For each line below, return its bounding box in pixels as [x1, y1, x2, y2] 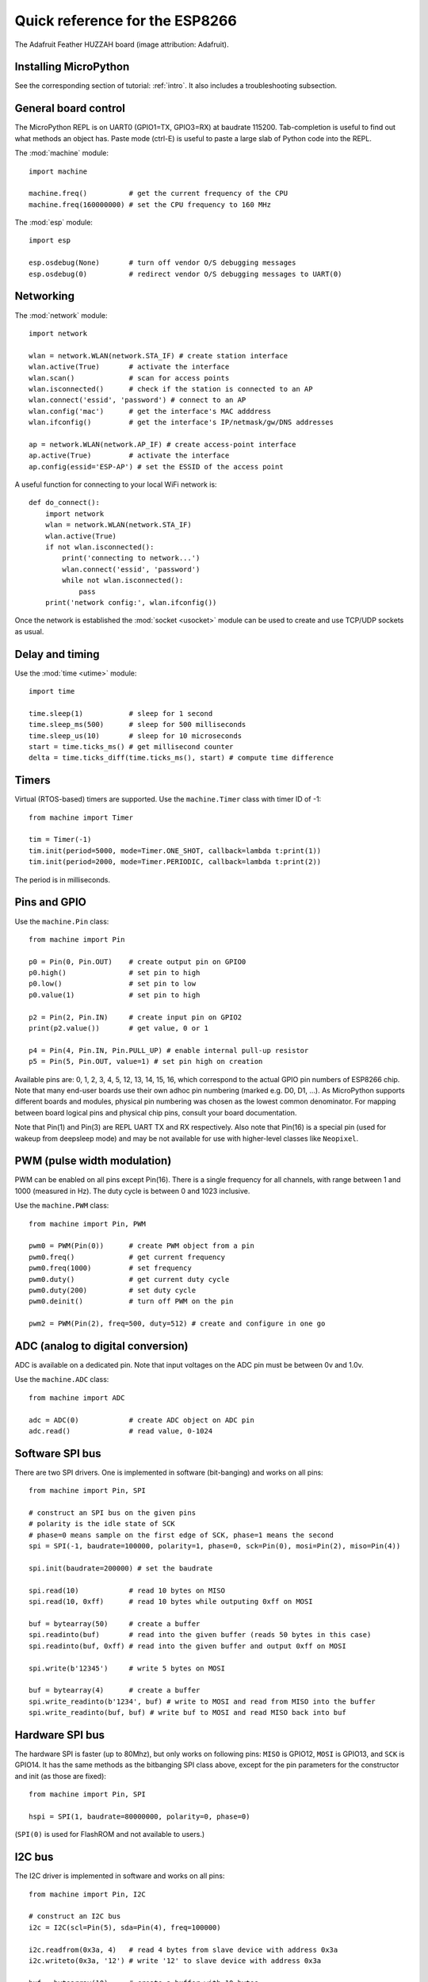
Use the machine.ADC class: [14, 1375, 109, 1384]
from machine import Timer [29, 813, 134, 822]
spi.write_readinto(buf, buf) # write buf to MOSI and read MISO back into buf [29, 1708, 346, 1717]
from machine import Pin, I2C [29, 1889, 147, 1899]
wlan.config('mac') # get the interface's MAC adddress [29, 407, 271, 415]
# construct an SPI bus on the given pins [29, 1509, 197, 1517]
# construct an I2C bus [29, 1911, 121, 1921]
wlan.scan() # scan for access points [29, 373, 230, 382]
